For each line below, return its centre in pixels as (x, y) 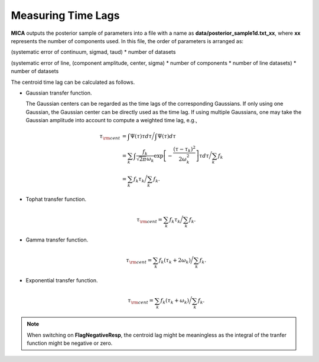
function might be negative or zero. (70, 343)
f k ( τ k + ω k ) (175, 301)
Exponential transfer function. (62, 281)
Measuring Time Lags (65, 15)
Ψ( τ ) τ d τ (141, 136)
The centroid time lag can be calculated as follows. (73, 82)
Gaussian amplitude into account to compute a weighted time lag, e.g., (111, 120)
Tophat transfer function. (56, 199)
